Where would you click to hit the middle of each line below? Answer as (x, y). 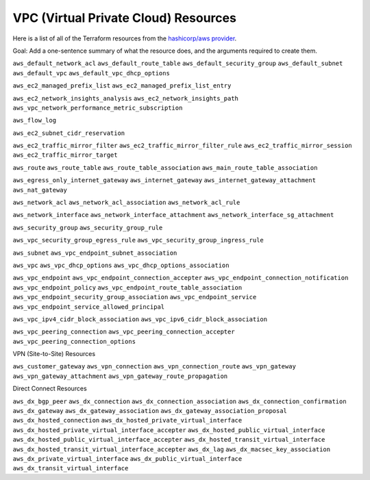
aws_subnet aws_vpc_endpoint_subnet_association (95, 253)
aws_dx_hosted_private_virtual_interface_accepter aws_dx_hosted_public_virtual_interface (169, 430)
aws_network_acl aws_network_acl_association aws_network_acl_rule (126, 203)
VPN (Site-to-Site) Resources (54, 354)
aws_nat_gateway (40, 190)
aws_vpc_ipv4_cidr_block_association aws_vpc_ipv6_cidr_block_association (140, 319)
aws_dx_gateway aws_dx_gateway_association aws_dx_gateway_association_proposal (150, 411)
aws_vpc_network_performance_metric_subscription (98, 108)
